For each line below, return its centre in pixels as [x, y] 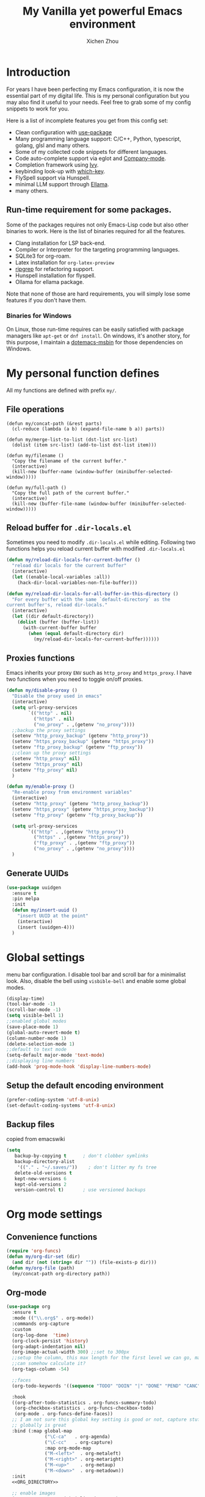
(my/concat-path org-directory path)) [61, 1274]
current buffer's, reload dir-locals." [57, 605]
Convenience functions [52, 1237]
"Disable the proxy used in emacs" [57, 696]
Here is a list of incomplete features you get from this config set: [87, 120]
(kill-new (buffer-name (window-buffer [63, 471]
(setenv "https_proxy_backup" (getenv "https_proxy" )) [83, 742]
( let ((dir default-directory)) [53, 617]
